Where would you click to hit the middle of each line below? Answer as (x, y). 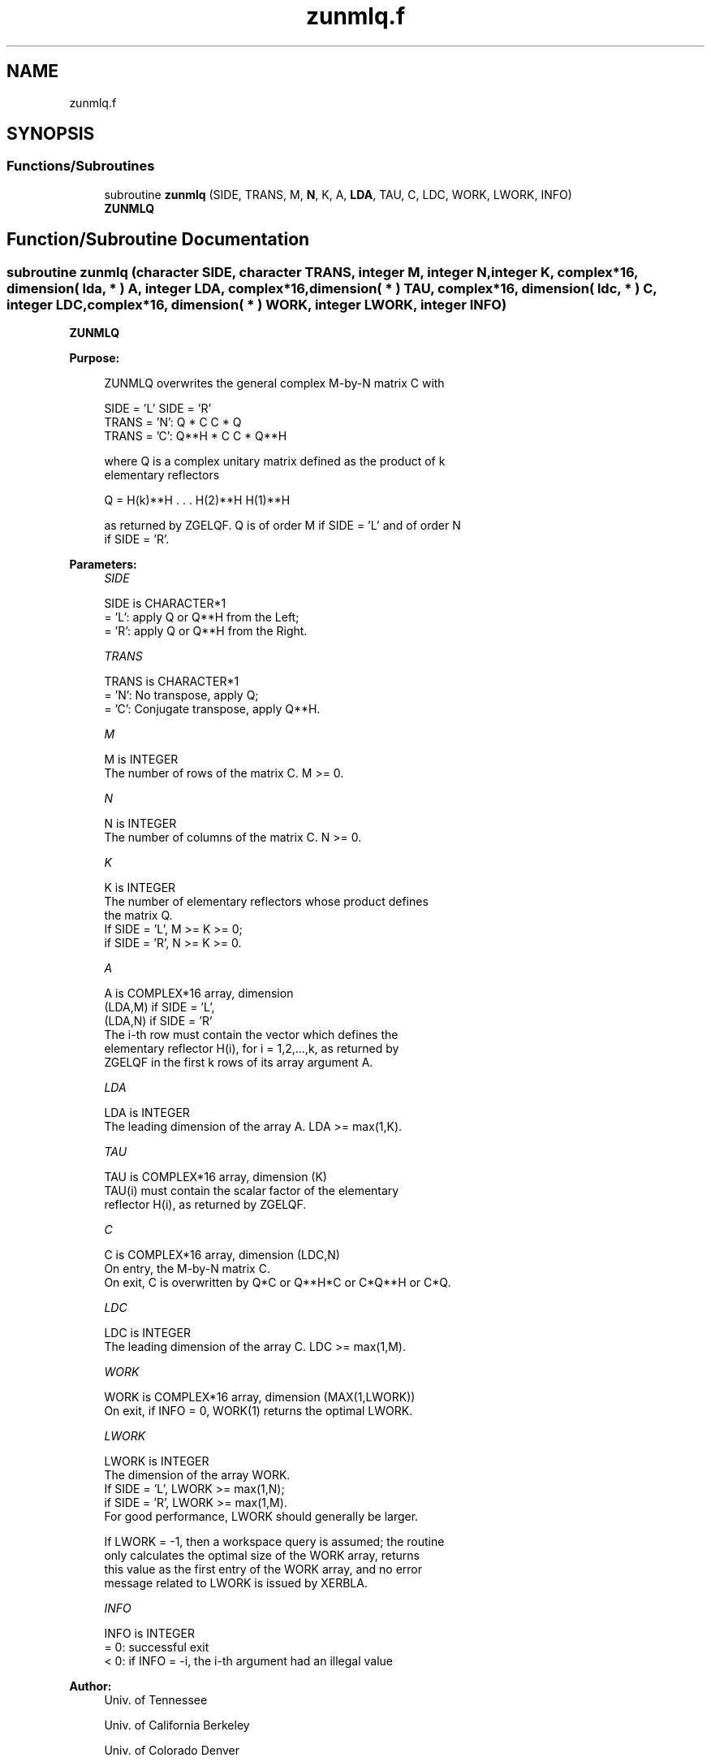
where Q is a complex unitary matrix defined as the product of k (275, 461)
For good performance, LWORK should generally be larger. (261, 1517)
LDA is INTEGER (147, 1113)
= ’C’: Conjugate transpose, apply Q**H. (212, 709)
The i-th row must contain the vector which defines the (251, 1035)
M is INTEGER (141, 760)
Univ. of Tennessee (156, 1700)
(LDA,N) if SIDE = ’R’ (158, 1021)
